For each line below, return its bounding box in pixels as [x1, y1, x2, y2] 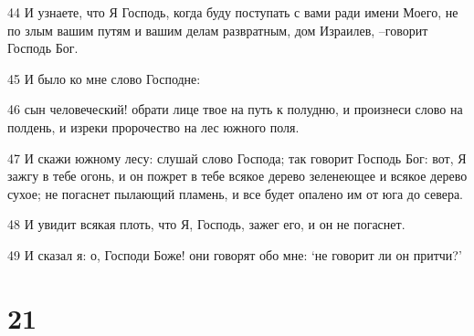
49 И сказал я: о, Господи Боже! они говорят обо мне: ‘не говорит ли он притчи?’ [7, 245, 462, 264]
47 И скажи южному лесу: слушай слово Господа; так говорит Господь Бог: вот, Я [7, 148, 467, 167]
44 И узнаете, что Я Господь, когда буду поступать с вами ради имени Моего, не [7, 3, 458, 21]
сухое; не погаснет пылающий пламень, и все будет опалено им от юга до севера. [7, 184, 464, 203]
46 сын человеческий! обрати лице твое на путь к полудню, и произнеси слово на [7, 100, 463, 119]
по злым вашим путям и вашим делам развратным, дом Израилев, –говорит [7, 20, 428, 39]
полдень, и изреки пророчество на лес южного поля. [7, 117, 300, 136]
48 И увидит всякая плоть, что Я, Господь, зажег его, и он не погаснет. [7, 215, 406, 234]
